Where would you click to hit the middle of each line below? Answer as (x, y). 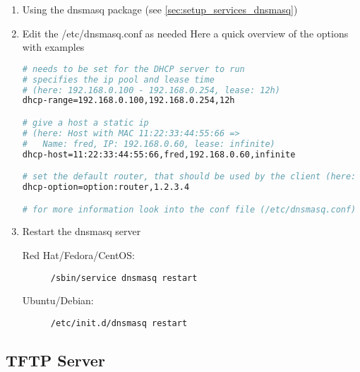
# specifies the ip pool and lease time (118, 79)
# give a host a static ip (85, 122)
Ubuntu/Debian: (58, 300)
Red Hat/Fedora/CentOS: (78, 254)
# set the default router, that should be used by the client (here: (189, 177)
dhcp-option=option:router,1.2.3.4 (106, 187)
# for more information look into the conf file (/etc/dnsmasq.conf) (189, 209)
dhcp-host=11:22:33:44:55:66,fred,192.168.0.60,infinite (159, 154)
